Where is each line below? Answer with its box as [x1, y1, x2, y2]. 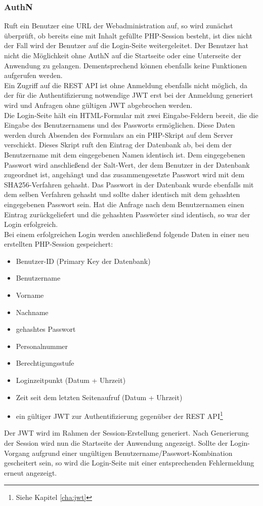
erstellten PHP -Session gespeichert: [4, 239, 113, 249]
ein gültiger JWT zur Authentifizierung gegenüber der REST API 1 [16, 409, 223, 421]
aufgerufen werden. [4, 70, 63, 81]
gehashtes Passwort [16, 324, 76, 334]
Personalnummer [16, 340, 68, 351]
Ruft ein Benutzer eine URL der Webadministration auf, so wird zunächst [4, 20, 233, 31]
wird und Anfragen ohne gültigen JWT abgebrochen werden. [4, 99, 193, 110]
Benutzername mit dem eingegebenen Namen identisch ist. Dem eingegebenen [4, 149, 245, 160]
